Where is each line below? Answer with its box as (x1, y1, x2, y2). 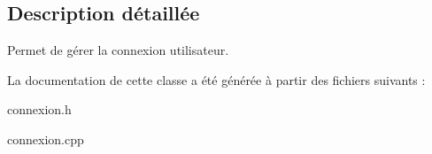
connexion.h (7, 100, 72, 119)
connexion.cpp (7, 129, 84, 148)
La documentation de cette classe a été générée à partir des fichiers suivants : (7, 70, 426, 89)
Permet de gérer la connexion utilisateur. (7, 41, 229, 59)
